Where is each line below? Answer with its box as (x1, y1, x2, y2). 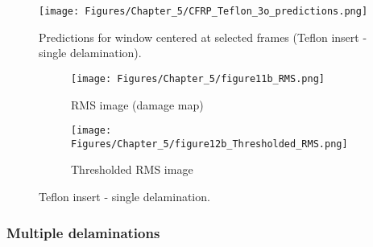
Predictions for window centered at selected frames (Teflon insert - (39, 28, 367, 45)
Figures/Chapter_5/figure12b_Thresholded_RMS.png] (71, 138, 348, 150)
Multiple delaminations (6, 222, 160, 242)
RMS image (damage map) (71, 96, 204, 113)
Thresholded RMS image (71, 161, 193, 178)
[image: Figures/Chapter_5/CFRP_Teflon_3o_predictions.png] (39, 6, 368, 17)
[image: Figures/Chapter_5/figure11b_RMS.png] (71, 72, 325, 84)
